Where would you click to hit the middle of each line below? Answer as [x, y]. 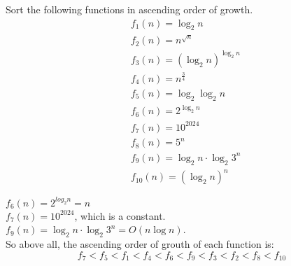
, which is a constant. [120, 215]
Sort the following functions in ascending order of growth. [129, 9]
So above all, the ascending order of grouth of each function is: [140, 244]
